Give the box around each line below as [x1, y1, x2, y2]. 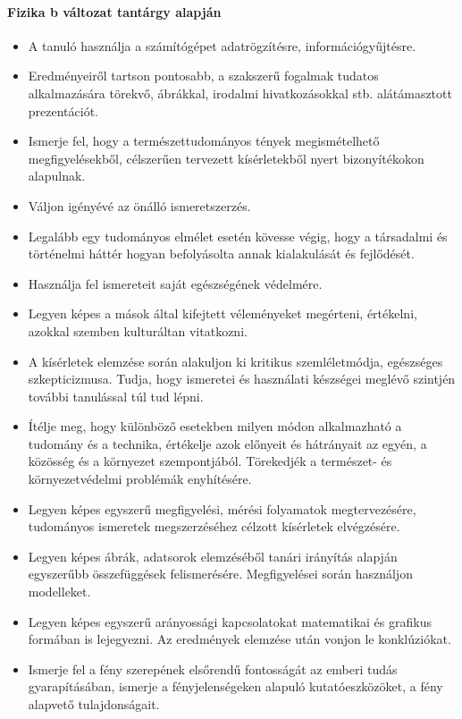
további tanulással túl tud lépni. [28, 386, 204, 405]
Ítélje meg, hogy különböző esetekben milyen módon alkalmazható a [28, 417, 402, 436]
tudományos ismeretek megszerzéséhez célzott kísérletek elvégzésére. [28, 517, 400, 536]
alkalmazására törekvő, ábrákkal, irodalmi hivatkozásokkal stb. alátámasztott [28, 83, 452, 102]
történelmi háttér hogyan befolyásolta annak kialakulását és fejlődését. [28, 244, 415, 263]
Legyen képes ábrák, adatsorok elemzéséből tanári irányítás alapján [28, 546, 398, 565]
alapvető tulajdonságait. [28, 695, 160, 714]
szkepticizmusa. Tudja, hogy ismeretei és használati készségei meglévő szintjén [28, 369, 456, 388]
